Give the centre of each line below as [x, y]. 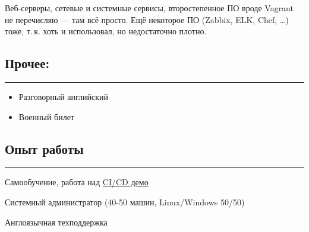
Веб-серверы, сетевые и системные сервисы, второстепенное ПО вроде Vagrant [149, 8]
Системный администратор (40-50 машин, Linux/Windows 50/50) [125, 202]
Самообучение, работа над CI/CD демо [77, 182]
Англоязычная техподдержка [56, 222]
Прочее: [27, 63]
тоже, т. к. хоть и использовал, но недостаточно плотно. [106, 31]
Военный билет [46, 116]
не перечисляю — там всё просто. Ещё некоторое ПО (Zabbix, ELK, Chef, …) [147, 19]
